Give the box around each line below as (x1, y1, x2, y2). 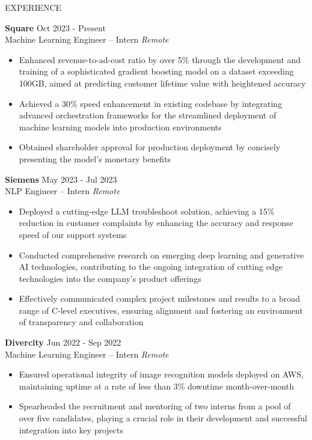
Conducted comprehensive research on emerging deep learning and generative (19, 248, 304, 261)
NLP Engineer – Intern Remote (5, 185, 120, 197)
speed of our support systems (19, 228, 127, 240)
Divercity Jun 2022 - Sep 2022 (5, 336, 121, 349)
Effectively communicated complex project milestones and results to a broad (19, 292, 301, 305)
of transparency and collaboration (19, 316, 144, 328)
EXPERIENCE (5, 1, 62, 13)
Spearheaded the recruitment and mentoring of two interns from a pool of (19, 400, 291, 412)
